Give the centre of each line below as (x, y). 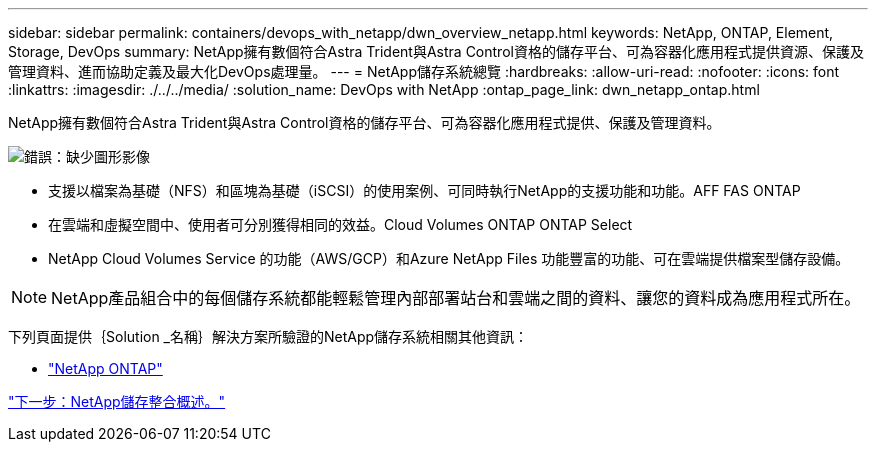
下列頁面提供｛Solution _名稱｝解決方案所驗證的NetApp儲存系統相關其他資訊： (268, 336)
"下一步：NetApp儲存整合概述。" (117, 401)
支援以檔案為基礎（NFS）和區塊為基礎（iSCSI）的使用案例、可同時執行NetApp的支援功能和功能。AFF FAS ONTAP (424, 190)
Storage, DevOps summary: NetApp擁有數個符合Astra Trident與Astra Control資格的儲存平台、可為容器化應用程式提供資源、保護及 (436, 51)
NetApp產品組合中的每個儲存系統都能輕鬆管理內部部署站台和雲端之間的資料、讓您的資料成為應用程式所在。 (456, 298)
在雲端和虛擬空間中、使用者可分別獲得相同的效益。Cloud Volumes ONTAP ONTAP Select (340, 224)
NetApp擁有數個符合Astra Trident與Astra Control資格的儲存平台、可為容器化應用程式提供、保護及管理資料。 (364, 122)
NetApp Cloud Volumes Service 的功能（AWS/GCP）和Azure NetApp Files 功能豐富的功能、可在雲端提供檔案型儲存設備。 (449, 258)
